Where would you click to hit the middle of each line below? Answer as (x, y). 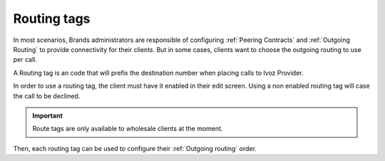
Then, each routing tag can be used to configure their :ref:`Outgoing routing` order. (135, 148)
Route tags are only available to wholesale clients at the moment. (128, 129)
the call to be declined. (47, 95)
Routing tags (52, 19)
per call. (25, 60)
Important (48, 115)
